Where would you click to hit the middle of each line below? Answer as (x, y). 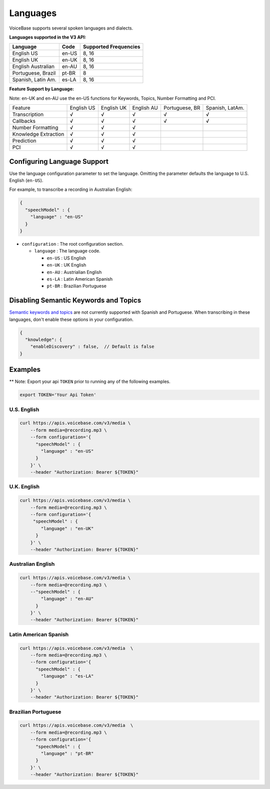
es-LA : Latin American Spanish (79, 279)
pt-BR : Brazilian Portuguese (77, 286)
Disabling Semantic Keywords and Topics (75, 301)
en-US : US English (66, 258)
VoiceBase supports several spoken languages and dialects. (71, 28)
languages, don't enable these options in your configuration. (71, 319)
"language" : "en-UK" (67, 528)
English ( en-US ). (26, 180)
